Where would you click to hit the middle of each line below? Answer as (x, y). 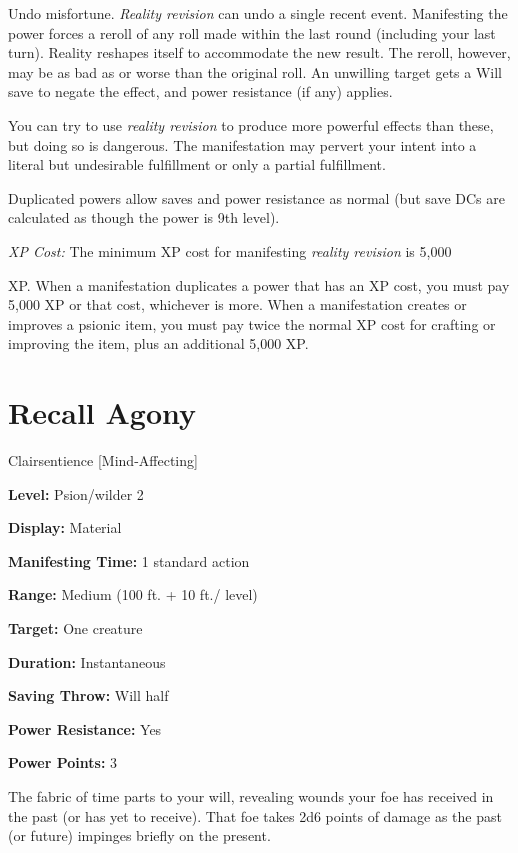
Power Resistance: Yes (85, 728)
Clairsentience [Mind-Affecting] (103, 460)
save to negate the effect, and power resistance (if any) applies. (200, 91)
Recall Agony (102, 412)
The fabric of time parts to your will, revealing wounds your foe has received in (251, 795)
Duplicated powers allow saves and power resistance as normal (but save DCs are (256, 197)
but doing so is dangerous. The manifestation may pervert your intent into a (242, 144)
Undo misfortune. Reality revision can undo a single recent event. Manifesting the (258, 13)
